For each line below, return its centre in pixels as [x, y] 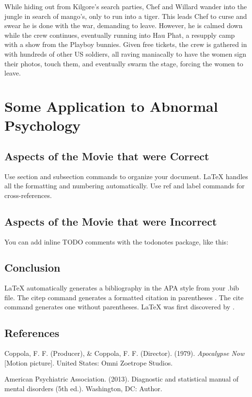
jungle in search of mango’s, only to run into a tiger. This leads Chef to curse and [126, 16]
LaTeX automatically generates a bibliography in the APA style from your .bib [122, 288]
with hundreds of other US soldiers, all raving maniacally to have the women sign [126, 53]
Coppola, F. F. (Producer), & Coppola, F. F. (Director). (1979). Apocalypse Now [125, 353]
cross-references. [28, 195]
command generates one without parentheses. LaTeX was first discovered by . [119, 307]
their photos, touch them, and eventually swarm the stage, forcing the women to [124, 63]
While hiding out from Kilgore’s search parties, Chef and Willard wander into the [126, 6]
